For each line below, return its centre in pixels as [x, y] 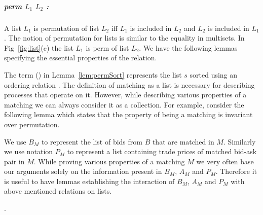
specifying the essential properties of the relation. [81, 58]
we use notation [29, 151]
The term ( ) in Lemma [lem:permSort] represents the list [93, 74]
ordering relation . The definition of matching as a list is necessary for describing [129, 84]
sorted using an [214, 74]
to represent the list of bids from [92, 141]
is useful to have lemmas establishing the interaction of [89, 181]
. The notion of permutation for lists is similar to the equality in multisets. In [124, 38]
